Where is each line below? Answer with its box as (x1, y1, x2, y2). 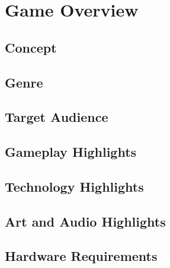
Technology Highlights (5, 177, 144, 195)
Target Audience (5, 108, 108, 126)
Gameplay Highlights (5, 143, 137, 161)
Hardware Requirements (5, 247, 158, 265)
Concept (5, 38, 57, 56)
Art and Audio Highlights (5, 212, 166, 230)
